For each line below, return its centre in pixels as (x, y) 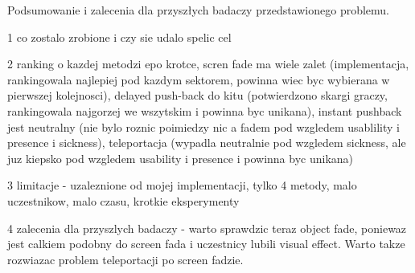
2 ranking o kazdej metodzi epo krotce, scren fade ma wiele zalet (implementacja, (208, 64)
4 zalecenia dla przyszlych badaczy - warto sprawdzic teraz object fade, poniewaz (207, 228)
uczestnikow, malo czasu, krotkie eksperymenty (123, 200)
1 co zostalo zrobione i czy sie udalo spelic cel (119, 37)
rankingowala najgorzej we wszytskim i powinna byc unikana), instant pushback (205, 110)
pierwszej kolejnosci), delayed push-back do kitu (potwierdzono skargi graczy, (197, 95)
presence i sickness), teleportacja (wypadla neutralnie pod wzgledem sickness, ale (207, 143)
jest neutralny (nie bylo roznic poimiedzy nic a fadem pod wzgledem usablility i (203, 126)
